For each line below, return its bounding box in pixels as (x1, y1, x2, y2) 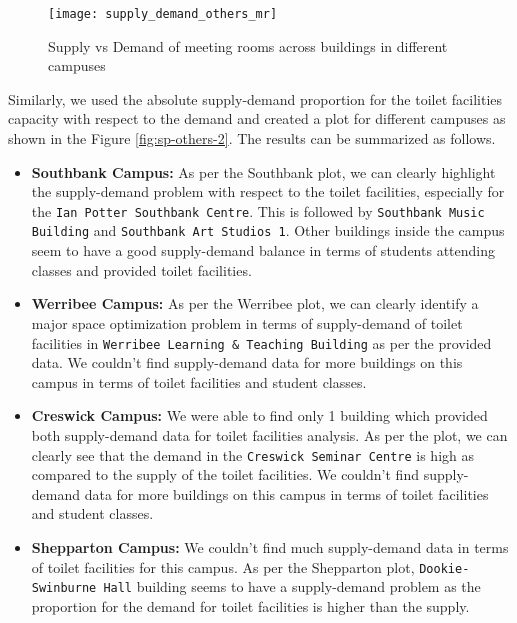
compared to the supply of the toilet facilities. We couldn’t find (31, 464, 419, 485)
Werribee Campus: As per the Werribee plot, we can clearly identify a (31, 293, 479, 314)
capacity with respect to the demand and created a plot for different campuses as (8, 108, 506, 129)
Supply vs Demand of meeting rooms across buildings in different (48, 35, 448, 56)
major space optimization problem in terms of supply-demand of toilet (31, 312, 463, 333)
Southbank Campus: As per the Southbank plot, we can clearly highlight (31, 161, 496, 182)
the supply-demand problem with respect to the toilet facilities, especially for (31, 181, 505, 202)
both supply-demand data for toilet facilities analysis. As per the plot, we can (31, 424, 508, 445)
